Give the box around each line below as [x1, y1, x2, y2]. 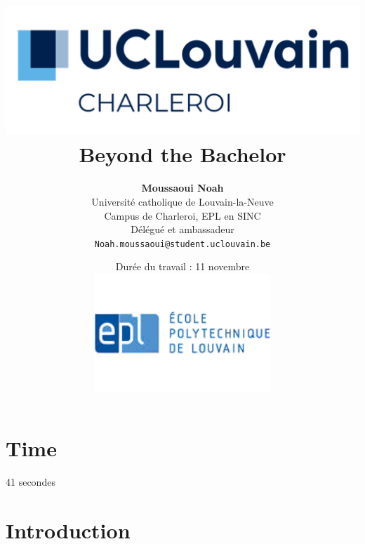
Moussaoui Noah [141, 180, 224, 195]
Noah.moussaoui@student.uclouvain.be [94, 239, 271, 249]
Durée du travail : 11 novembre [115, 259, 250, 274]
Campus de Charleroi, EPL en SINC [104, 208, 261, 223]
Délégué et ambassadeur [131, 222, 234, 237]
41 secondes [6, 474, 55, 489]
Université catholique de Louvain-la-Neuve [91, 194, 274, 208]
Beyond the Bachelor [79, 140, 286, 168]
